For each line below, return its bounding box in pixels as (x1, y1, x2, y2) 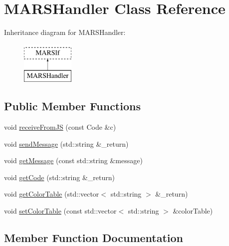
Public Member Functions (4, 98, 141, 114)
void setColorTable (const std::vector (4, 206, 117, 216)
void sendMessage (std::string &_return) (4, 138, 129, 149)
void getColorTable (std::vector (4, 189, 99, 199)
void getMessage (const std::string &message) (4, 155, 143, 166)
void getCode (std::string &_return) (4, 172, 115, 182)
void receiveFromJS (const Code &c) (4, 122, 116, 132)
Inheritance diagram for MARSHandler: (4, 27, 126, 37)
